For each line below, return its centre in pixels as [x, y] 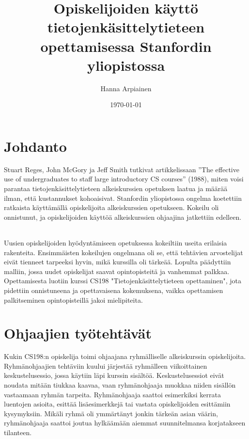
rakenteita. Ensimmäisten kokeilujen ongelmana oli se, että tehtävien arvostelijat [124, 252]
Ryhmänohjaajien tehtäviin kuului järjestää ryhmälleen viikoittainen [106, 366]
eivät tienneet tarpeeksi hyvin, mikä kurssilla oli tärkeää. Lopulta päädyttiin [117, 262]
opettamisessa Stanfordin [126, 46]
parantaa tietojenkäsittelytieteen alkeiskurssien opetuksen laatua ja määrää [116, 188]
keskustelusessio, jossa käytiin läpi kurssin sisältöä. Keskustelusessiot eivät [114, 375]
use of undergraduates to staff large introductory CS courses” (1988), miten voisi [124, 179]
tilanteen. [18, 432]
